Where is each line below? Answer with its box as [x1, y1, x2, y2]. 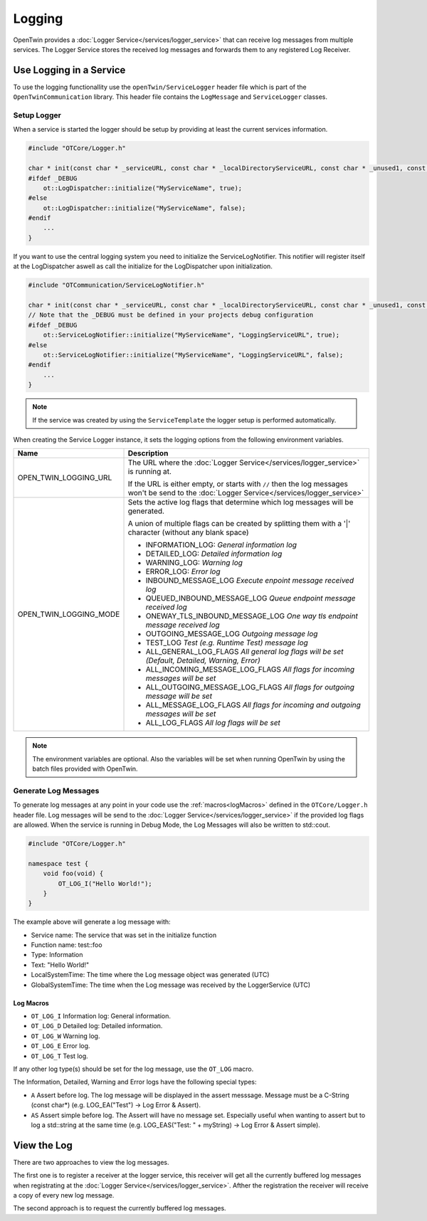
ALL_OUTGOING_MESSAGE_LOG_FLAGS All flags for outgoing [145, 682, 355, 692]
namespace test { [28, 860, 89, 867]
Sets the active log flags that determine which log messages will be [127, 497, 354, 507]
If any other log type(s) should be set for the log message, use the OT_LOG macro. [13, 1064, 254, 1073]
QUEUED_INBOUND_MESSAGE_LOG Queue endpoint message [145, 593, 356, 603]
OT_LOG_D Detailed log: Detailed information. [31, 1022, 163, 1030]
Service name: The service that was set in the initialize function [31, 931, 217, 939]
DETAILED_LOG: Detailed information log [145, 549, 283, 559]
